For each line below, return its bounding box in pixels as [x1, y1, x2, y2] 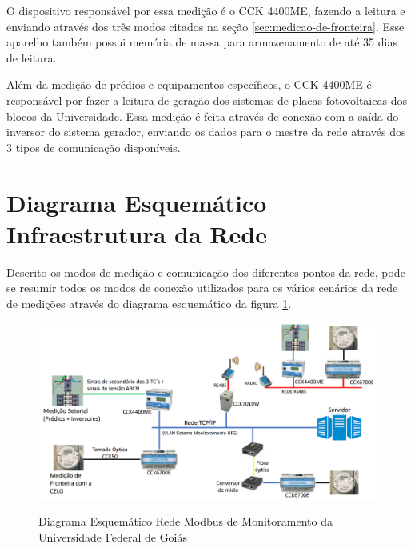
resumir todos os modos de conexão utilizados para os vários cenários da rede [19, 279, 398, 296]
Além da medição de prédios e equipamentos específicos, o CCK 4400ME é [6, 76, 372, 93]
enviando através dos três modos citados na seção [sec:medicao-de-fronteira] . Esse [6, 18, 405, 34]
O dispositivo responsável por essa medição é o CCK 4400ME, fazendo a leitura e [6, 2, 405, 18]
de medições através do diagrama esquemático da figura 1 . [6, 294, 292, 311]
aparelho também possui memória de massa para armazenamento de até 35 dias [6, 34, 397, 50]
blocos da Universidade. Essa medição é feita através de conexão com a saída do [6, 107, 399, 124]
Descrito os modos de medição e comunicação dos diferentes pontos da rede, [6, 263, 378, 280]
